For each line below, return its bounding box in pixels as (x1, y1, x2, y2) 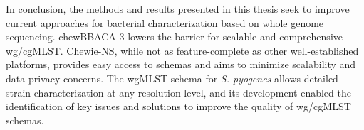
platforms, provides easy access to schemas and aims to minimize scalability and (6, 57, 356, 72)
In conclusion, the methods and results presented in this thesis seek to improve (6, 1, 350, 16)
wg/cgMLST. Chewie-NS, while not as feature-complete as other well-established (6, 43, 359, 58)
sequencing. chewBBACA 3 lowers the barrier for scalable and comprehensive (6, 29, 343, 44)
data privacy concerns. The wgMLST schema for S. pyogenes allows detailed (6, 70, 338, 85)
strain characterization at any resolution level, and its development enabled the (6, 85, 351, 99)
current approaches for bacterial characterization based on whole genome (6, 15, 324, 30)
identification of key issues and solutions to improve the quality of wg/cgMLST (6, 99, 351, 114)
